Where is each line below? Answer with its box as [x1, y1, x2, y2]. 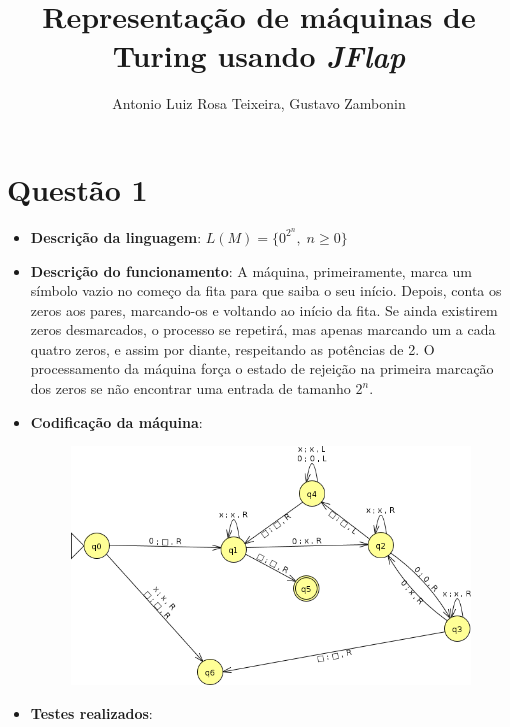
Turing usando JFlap [112, 35, 406, 77]
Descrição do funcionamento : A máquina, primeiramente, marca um [30, 260, 472, 281]
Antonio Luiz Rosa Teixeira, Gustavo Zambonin [112, 93, 406, 114]
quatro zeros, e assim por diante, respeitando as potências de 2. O [30, 338, 435, 359]
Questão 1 [7, 168, 148, 209]
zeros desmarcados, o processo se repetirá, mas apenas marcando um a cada [30, 319, 496, 340]
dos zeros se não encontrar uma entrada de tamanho [30, 378, 351, 399]
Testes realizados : [30, 702, 153, 723]
